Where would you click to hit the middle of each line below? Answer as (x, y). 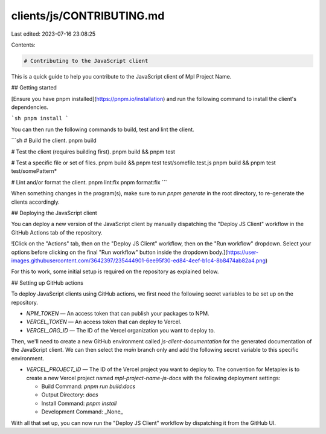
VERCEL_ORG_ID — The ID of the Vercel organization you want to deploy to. (121, 330)
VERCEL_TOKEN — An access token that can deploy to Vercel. (104, 322)
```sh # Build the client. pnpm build (54, 141)
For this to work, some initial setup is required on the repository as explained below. (115, 271)
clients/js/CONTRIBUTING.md (88, 16)
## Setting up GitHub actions (47, 283)
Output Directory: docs (70, 395)
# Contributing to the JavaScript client (86, 61)
